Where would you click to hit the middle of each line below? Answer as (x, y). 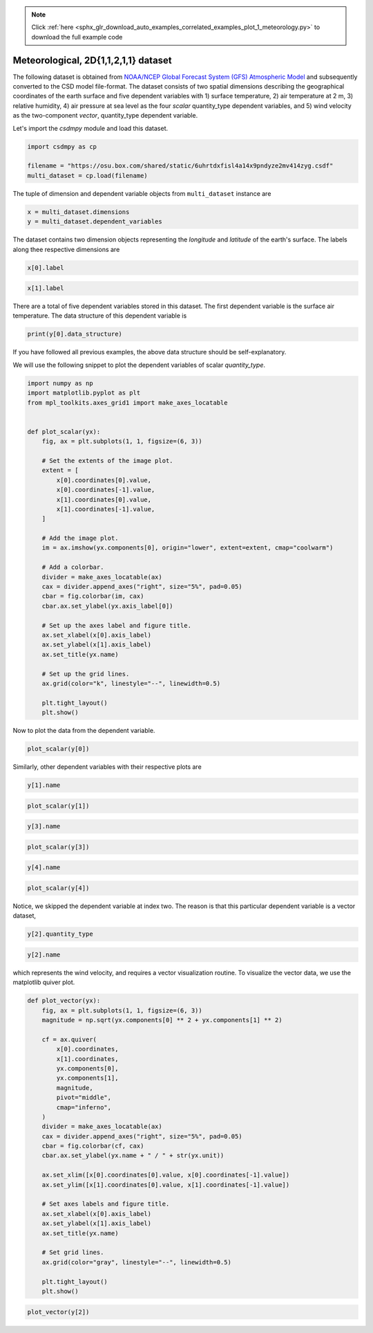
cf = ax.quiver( (69, 1039)
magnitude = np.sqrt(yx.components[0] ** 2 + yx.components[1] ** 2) (162, 1020)
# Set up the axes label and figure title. (116, 625)
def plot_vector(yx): (64, 1001)
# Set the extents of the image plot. (107, 461)
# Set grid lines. (73, 1252)
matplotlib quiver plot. (44, 982)
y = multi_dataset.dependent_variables (95, 222)
